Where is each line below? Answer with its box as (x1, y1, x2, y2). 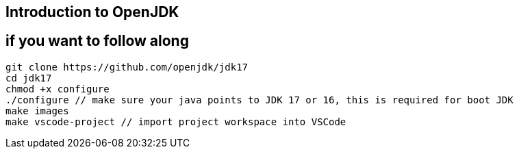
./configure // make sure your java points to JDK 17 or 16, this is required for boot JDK (5, 94, 514, 105)
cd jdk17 (5, 72, 52, 84)
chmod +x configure (5, 83, 110, 94)
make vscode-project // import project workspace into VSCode (5, 116, 346, 127)
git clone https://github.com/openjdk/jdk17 (5, 61, 249, 73)
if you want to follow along (5, 32, 189, 50)
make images (5, 105, 69, 116)
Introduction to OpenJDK (5, 3, 179, 21)
